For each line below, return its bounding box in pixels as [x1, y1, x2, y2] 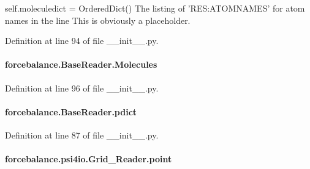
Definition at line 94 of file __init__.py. [5, 34, 159, 47]
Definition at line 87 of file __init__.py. [5, 128, 159, 141]
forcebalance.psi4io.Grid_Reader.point [5, 153, 172, 165]
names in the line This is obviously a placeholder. [5, 13, 191, 26]
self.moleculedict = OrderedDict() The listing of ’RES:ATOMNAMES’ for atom [5, 2, 305, 14]
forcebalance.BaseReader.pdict [5, 105, 137, 118]
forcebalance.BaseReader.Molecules [5, 58, 157, 71]
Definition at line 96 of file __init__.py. [5, 81, 159, 94]
